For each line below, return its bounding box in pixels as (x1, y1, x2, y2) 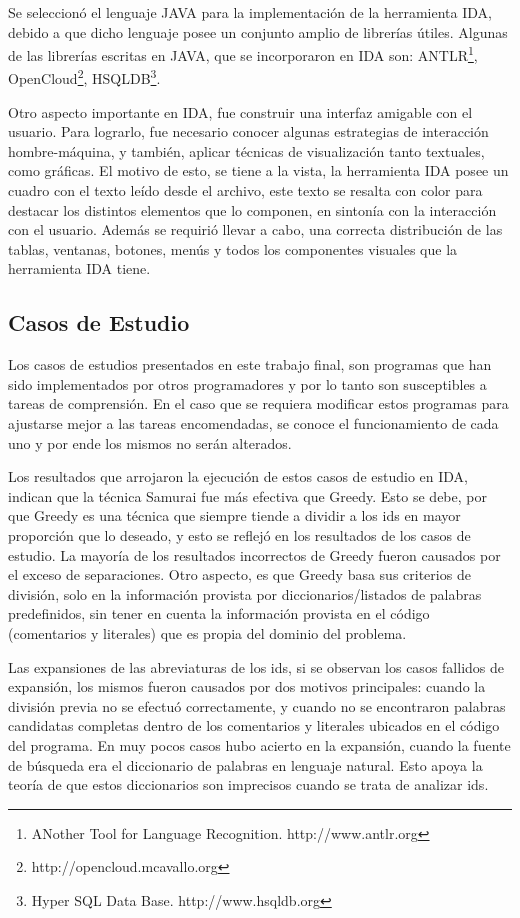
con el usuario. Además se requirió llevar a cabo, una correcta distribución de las (8, 219, 503, 240)
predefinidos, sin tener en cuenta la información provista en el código (8, 603, 430, 624)
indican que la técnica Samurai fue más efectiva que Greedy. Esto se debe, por (8, 485, 487, 506)
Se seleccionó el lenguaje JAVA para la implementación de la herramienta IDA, (8, 2, 492, 22)
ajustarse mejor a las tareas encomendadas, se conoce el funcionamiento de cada (8, 413, 499, 434)
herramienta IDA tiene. (8, 258, 151, 279)
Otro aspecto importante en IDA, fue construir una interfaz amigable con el (8, 101, 473, 122)
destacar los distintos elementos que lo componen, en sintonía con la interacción (8, 199, 497, 220)
